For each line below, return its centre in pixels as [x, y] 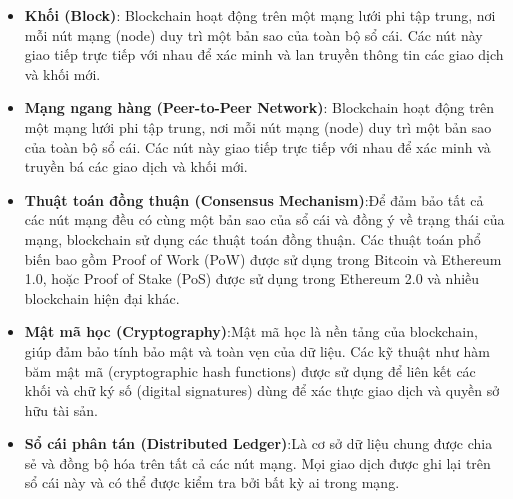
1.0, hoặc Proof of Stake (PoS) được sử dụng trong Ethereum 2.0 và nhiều [252, 278]
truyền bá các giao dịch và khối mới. [136, 166]
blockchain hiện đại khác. [102, 297]
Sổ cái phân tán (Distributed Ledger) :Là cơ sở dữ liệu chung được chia [258, 443]
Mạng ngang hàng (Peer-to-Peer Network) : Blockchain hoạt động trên [259, 107]
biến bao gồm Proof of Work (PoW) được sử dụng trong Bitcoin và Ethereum [263, 258]
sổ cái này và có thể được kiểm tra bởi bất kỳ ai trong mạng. [212, 482]
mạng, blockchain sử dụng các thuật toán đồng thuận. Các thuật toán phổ [252, 238]
